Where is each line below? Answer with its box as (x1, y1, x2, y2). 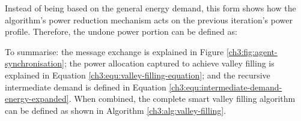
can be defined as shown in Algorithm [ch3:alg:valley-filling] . (5, 104, 227, 116)
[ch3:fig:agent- (226, 45, 278, 58)
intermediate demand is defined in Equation (5, 80, 166, 93)
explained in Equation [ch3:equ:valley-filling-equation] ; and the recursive (5, 68, 270, 81)
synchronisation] (5, 57, 64, 69)
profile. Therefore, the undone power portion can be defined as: (5, 25, 237, 38)
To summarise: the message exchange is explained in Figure (5, 45, 224, 58)
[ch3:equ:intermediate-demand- (169, 80, 282, 93)
